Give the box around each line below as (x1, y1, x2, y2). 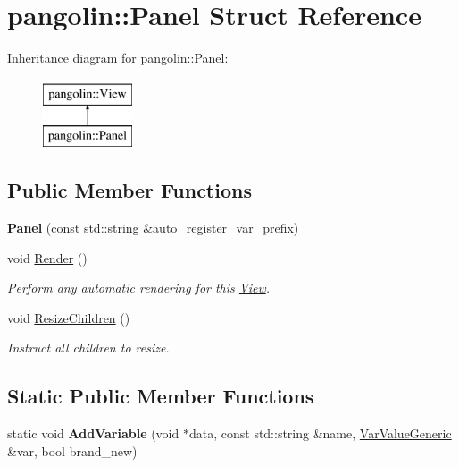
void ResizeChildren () (7, 308, 130, 327)
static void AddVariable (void (7, 424, 179, 443)
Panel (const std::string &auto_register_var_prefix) (7, 218, 299, 237)
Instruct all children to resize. (7, 338, 170, 357)
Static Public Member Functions (7, 382, 314, 410)
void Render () (7, 248, 88, 267)
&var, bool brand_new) (7, 441, 138, 460)
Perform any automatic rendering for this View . (7, 278, 271, 297)
